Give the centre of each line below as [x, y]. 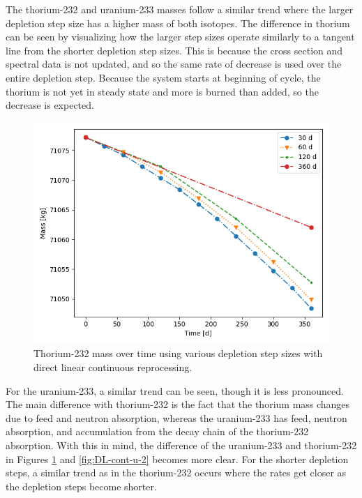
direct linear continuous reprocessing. [113, 367]
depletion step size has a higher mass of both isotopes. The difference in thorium [178, 23]
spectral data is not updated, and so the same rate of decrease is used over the [174, 64]
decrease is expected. [50, 105]
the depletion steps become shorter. [81, 486]
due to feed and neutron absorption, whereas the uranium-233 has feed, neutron [176, 417]
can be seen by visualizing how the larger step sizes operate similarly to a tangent [180, 37]
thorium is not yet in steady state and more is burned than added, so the [162, 91]
